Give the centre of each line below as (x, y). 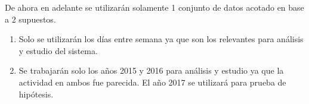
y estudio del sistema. (58, 50)
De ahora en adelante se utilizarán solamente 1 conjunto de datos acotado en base (154, 7)
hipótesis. (36, 94)
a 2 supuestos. (30, 19)
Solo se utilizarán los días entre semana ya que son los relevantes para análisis (161, 39)
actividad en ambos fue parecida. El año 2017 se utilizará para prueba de (152, 82)
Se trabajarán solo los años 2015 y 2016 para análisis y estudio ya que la (151, 70)
